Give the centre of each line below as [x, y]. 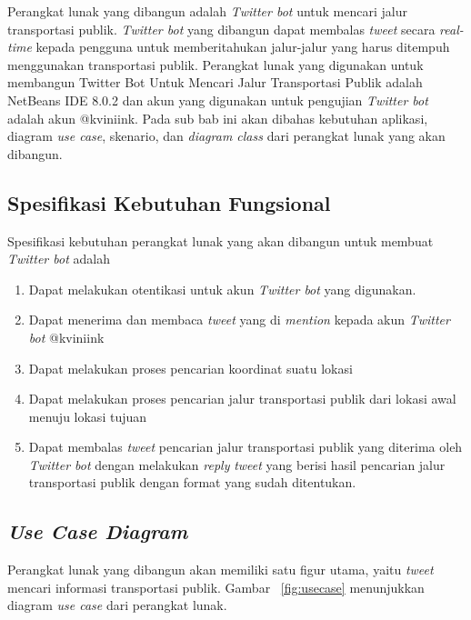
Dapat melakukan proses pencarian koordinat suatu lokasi [190, 368]
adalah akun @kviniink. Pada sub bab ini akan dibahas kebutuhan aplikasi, [218, 118]
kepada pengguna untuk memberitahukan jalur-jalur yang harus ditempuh [243, 47]
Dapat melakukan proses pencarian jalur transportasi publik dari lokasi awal [242, 399]
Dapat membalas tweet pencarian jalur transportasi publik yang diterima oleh [246, 447]
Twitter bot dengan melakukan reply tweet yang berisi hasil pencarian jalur [237, 464]
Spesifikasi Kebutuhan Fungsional [169, 202]
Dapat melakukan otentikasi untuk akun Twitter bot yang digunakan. [222, 289]
